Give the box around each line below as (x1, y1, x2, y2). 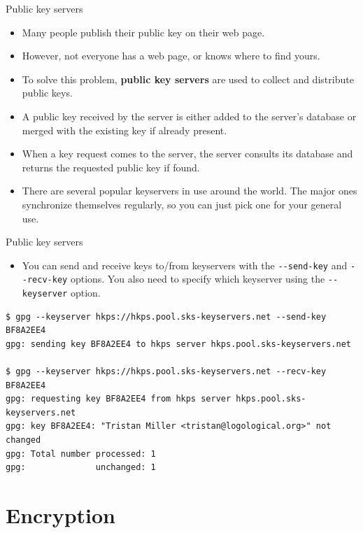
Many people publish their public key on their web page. (22, 24, 265, 39)
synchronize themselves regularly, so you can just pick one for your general (22, 197, 342, 211)
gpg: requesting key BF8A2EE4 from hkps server (6, 394, 232, 404)
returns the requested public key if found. (22, 159, 200, 174)
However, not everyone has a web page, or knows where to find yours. (22, 48, 320, 63)
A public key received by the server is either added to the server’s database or (22, 108, 357, 123)
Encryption (6, 501, 115, 529)
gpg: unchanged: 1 (6, 462, 156, 473)
